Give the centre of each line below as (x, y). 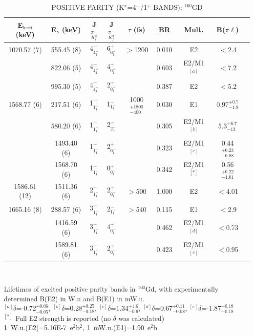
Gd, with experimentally (182, 289)
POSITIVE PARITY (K (88, 7)
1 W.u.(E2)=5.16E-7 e (39, 327)
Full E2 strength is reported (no (63, 318)
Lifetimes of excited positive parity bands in (70, 289)
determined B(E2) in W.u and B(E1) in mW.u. (74, 298)
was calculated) (141, 318)
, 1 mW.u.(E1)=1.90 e (116, 327)
